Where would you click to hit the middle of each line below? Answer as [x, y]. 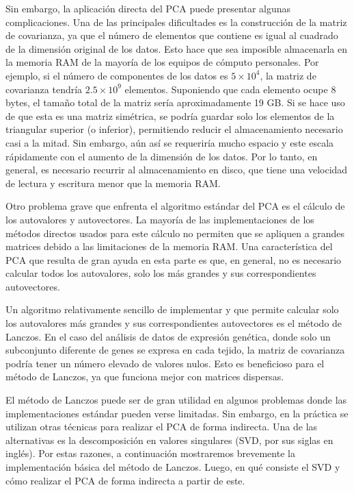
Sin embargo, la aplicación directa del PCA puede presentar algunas [148, 8]
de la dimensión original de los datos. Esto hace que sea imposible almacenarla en [177, 48]
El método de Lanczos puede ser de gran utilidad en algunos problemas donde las [176, 400]
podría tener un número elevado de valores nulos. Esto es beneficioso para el [165, 363]
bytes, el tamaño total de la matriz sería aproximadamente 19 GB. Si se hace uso [175, 102]
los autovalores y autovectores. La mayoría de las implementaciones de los [160, 219]
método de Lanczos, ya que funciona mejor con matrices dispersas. [145, 377]
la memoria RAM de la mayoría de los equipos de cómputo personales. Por [162, 62]
